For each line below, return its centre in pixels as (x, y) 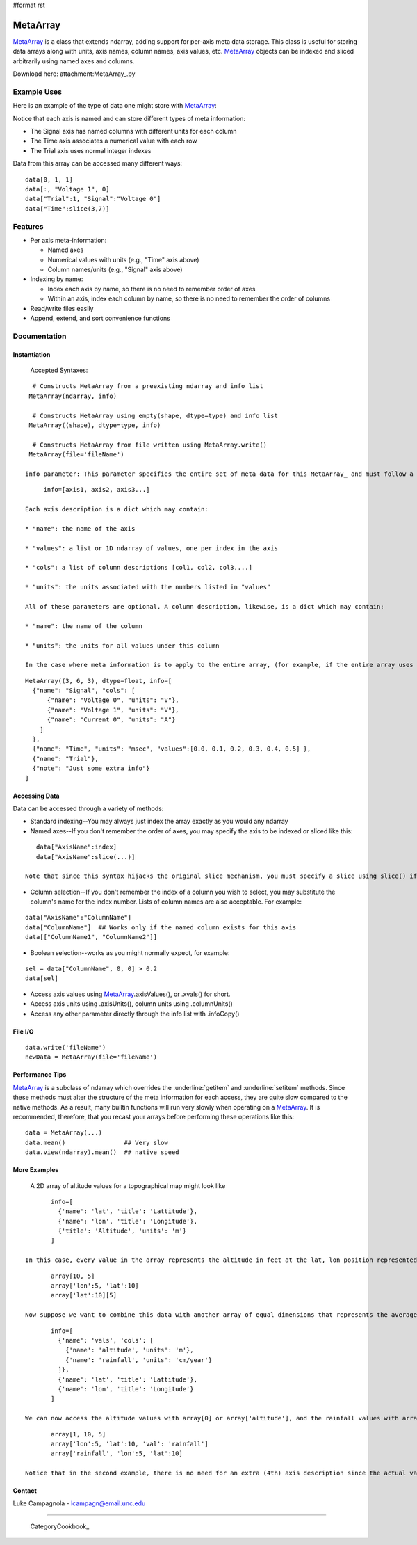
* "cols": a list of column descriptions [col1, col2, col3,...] (139, 568)
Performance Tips (40, 1075)
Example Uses (38, 92)
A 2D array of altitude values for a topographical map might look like (128, 1185)
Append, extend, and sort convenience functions (100, 318)
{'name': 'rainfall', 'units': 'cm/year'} (138, 1360)
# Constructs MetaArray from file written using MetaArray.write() (150, 445)
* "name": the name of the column (84, 626)
